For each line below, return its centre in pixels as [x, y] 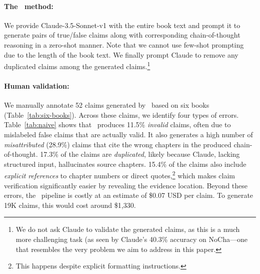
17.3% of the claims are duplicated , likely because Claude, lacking [140, 154]
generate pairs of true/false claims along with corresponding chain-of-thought [122, 35]
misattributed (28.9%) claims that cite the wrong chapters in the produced [118, 144]
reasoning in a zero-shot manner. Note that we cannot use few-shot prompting [124, 44]
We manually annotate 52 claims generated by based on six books [107, 105]
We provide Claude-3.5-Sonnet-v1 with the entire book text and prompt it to [122, 25]
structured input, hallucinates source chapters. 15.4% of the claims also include [125, 164]
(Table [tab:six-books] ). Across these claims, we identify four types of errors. [121, 114]
